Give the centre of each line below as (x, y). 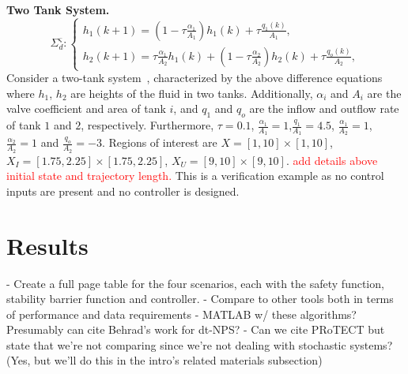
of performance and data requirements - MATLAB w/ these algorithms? (181, 314)
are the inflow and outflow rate (324, 108)
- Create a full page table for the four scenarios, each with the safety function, (195, 283)
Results (47, 245)
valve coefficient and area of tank (86, 108)
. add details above (332, 160)
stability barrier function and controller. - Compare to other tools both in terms (200, 299)
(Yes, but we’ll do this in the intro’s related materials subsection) (164, 360)
